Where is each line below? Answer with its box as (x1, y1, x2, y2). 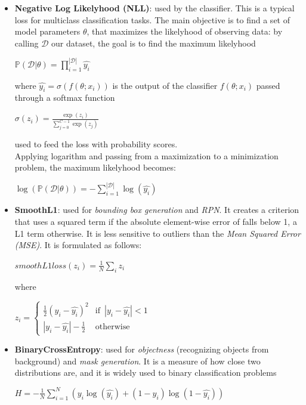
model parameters (14, 25, 81, 38)
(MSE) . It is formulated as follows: (14, 239, 142, 251)
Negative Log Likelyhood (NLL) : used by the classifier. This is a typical (14, 2, 295, 14)
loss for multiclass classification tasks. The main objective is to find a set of (14, 13, 290, 26)
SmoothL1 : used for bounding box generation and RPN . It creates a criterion (14, 203, 299, 216)
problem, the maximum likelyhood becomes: (14, 161, 176, 174)
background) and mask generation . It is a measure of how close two (14, 354, 261, 367)
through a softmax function (14, 91, 115, 104)
